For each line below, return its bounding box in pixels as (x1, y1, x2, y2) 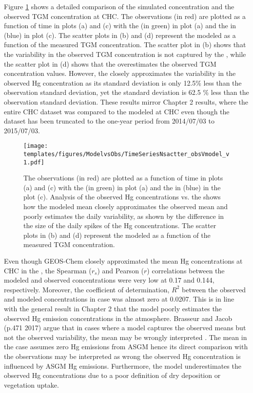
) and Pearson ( (97, 265, 144, 275)
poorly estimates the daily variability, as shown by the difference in (23, 211, 224, 221)
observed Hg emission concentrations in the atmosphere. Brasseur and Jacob (4, 313, 233, 323)
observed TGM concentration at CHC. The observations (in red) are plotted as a (4, 11, 246, 21)
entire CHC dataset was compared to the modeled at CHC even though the (4, 106, 230, 116)
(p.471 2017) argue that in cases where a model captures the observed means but (4, 322, 246, 333)
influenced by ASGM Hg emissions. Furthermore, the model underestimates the (4, 360, 241, 371)
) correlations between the (147, 265, 225, 275)
